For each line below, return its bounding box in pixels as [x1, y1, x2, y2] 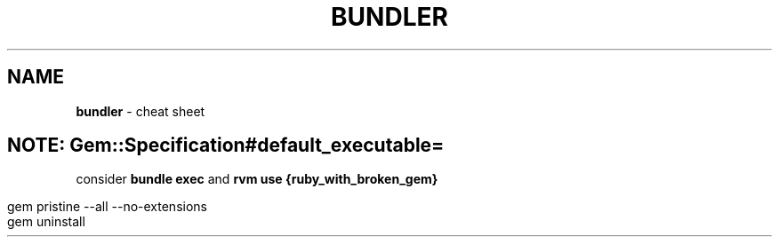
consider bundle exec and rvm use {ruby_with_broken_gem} [76, 171, 438, 187]
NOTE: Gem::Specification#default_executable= [7, 134, 445, 157]
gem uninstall [7, 214, 85, 230]
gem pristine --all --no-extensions [7, 199, 207, 215]
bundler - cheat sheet [76, 103, 205, 119]
